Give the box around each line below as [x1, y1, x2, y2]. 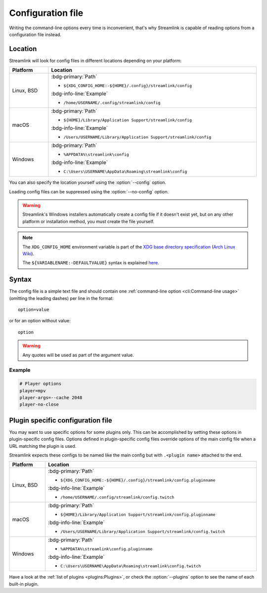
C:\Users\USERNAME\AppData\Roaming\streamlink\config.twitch [60, 563, 201, 569]
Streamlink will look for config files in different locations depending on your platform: [9, 58, 182, 63]
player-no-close [19, 402, 59, 408]
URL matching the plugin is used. [9, 443, 77, 449]
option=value [18, 307, 49, 312]
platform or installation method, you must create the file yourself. [22, 218, 154, 224]
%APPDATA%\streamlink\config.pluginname [60, 546, 153, 552]
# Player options [19, 381, 62, 387]
